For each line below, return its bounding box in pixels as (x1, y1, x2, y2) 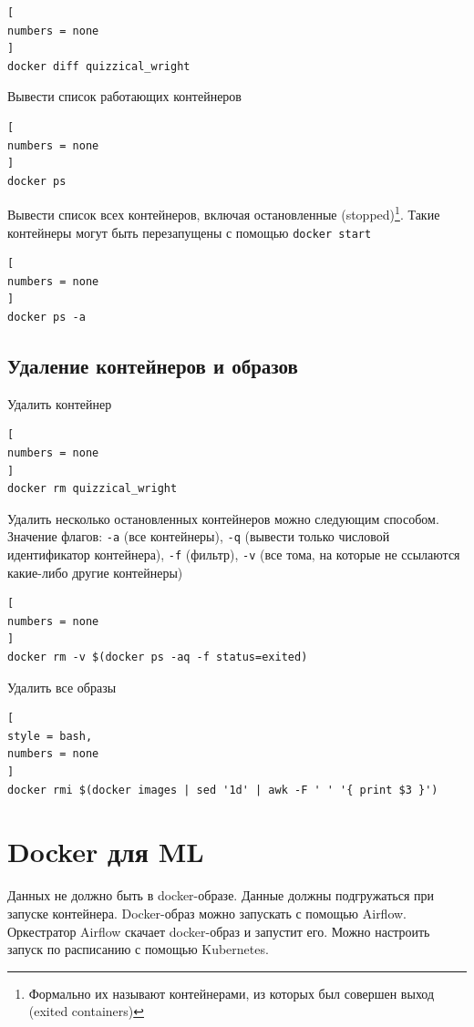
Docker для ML (7, 833, 204, 870)
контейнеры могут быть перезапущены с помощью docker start (7, 222, 372, 241)
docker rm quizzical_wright (7, 482, 178, 496)
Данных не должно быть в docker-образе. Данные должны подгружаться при (7, 886, 435, 905)
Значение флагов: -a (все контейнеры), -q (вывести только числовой (7, 527, 390, 546)
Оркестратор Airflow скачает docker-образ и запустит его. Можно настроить (7, 921, 430, 940)
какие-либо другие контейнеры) (7, 562, 183, 581)
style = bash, (7, 729, 93, 743)
